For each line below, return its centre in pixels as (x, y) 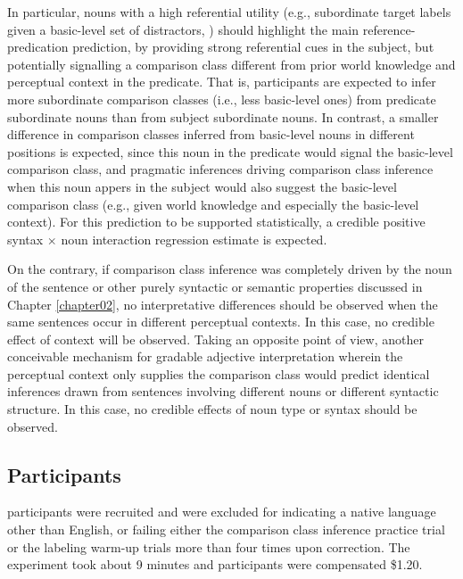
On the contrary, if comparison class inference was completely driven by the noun (230, 269)
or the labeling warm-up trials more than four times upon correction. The (209, 546)
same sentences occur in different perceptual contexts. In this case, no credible (221, 322)
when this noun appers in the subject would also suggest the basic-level (202, 186)
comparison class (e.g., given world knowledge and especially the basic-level (213, 204)
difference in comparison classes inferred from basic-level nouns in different (211, 134)
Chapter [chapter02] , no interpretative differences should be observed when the (223, 304)
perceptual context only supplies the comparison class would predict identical (219, 373)
